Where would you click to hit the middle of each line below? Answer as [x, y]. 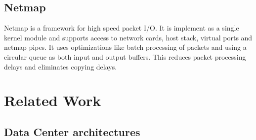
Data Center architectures [72, 131]
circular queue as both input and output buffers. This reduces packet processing [125, 56]
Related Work [53, 100]
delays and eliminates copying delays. [61, 66]
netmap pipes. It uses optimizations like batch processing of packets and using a [125, 47]
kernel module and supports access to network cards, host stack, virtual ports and [128, 37]
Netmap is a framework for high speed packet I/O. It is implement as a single [122, 28]
